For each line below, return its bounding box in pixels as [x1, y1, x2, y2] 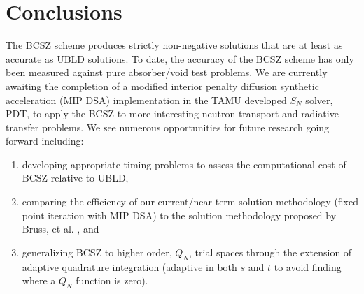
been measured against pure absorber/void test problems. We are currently [6, 65, 328, 80]
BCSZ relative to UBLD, [22, 170, 129, 185]
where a [22, 273, 56, 288]
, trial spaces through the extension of [189, 244, 352, 259]
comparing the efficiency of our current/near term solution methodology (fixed [22, 194, 359, 209]
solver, [305, 92, 333, 107]
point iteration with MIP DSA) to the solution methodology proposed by [22, 207, 337, 222]
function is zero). [76, 273, 148, 288]
